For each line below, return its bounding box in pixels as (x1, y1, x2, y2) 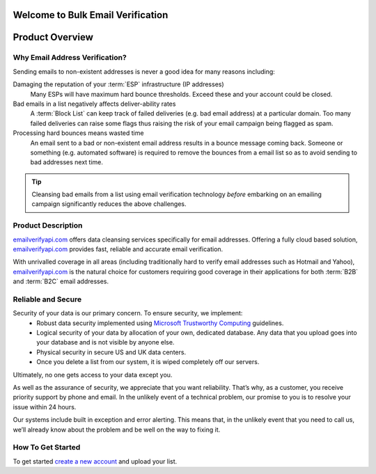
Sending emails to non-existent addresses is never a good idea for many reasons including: (13, 67, 275, 76)
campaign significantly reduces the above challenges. (31, 200, 187, 208)
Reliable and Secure (13, 294, 82, 304)
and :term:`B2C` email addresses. (13, 277, 109, 285)
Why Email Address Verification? (13, 53, 127, 63)
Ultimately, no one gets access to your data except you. (13, 370, 173, 379)
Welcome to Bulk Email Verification (13, 9, 169, 21)
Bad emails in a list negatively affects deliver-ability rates (13, 100, 176, 108)
